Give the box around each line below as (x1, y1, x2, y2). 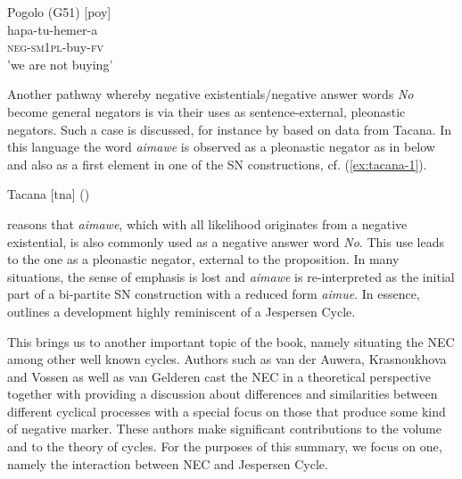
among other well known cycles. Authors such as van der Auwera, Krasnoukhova (7, 350, 447, 368)
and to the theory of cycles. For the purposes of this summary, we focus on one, (7, 437, 442, 456)
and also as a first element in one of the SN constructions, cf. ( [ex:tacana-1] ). (7, 154, 427, 173)
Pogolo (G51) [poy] (7, 3, 111, 21)
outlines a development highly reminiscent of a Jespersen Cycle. (7, 301, 356, 320)
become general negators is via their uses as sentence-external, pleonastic (7, 102, 406, 120)
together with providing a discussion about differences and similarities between (7, 384, 438, 403)
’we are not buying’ (7, 54, 113, 73)
